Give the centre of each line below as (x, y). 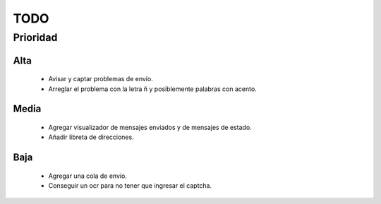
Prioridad (35, 37)
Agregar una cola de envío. (87, 176)
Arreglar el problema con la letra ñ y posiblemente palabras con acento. (152, 89)
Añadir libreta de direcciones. (91, 137)
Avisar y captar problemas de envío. (101, 79)
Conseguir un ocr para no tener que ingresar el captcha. (130, 186)
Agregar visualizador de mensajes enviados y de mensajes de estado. (150, 128)
